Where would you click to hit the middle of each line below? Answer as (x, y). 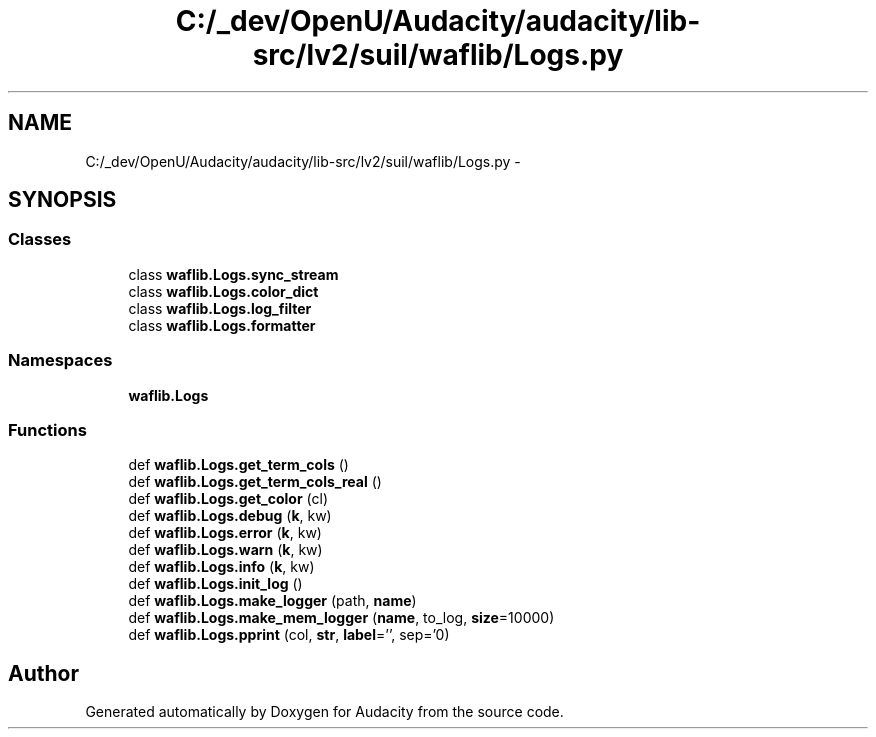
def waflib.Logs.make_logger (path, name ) (272, 601)
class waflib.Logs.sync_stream (233, 274)
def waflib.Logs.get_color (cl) (228, 499)
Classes (40, 239)
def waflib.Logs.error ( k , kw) (225, 533)
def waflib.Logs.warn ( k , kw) (225, 550)
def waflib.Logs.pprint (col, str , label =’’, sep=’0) (289, 635)
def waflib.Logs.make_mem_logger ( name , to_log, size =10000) (341, 618)
